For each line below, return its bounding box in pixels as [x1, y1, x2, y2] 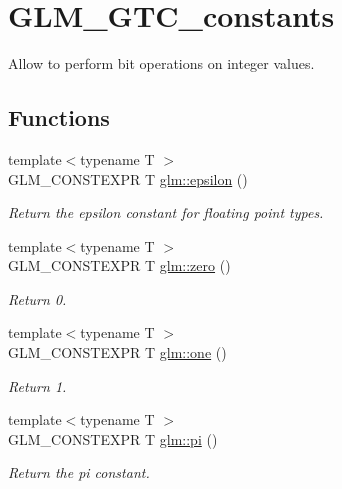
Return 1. [8, 375, 67, 396]
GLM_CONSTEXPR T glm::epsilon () [8, 168, 248, 189]
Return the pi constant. [8, 462, 150, 483]
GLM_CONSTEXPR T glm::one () [8, 342, 227, 363]
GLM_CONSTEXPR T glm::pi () [8, 428, 218, 449]
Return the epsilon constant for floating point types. [8, 202, 324, 223]
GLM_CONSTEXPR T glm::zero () [8, 255, 231, 276]
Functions [8, 102, 110, 133]
